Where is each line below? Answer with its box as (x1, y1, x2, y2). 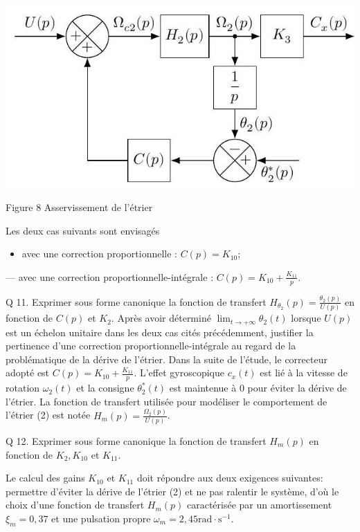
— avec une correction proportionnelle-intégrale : (6, 269, 214, 284)
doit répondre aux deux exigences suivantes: (136, 470, 323, 485)
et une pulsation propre (51, 511, 151, 525)
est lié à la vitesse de (260, 365, 348, 380)
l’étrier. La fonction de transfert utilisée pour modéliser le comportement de (6, 394, 327, 408)
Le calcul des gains (6, 470, 85, 485)
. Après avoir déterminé (111, 311, 211, 325)
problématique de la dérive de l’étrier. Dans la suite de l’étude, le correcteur (6, 351, 327, 366)
